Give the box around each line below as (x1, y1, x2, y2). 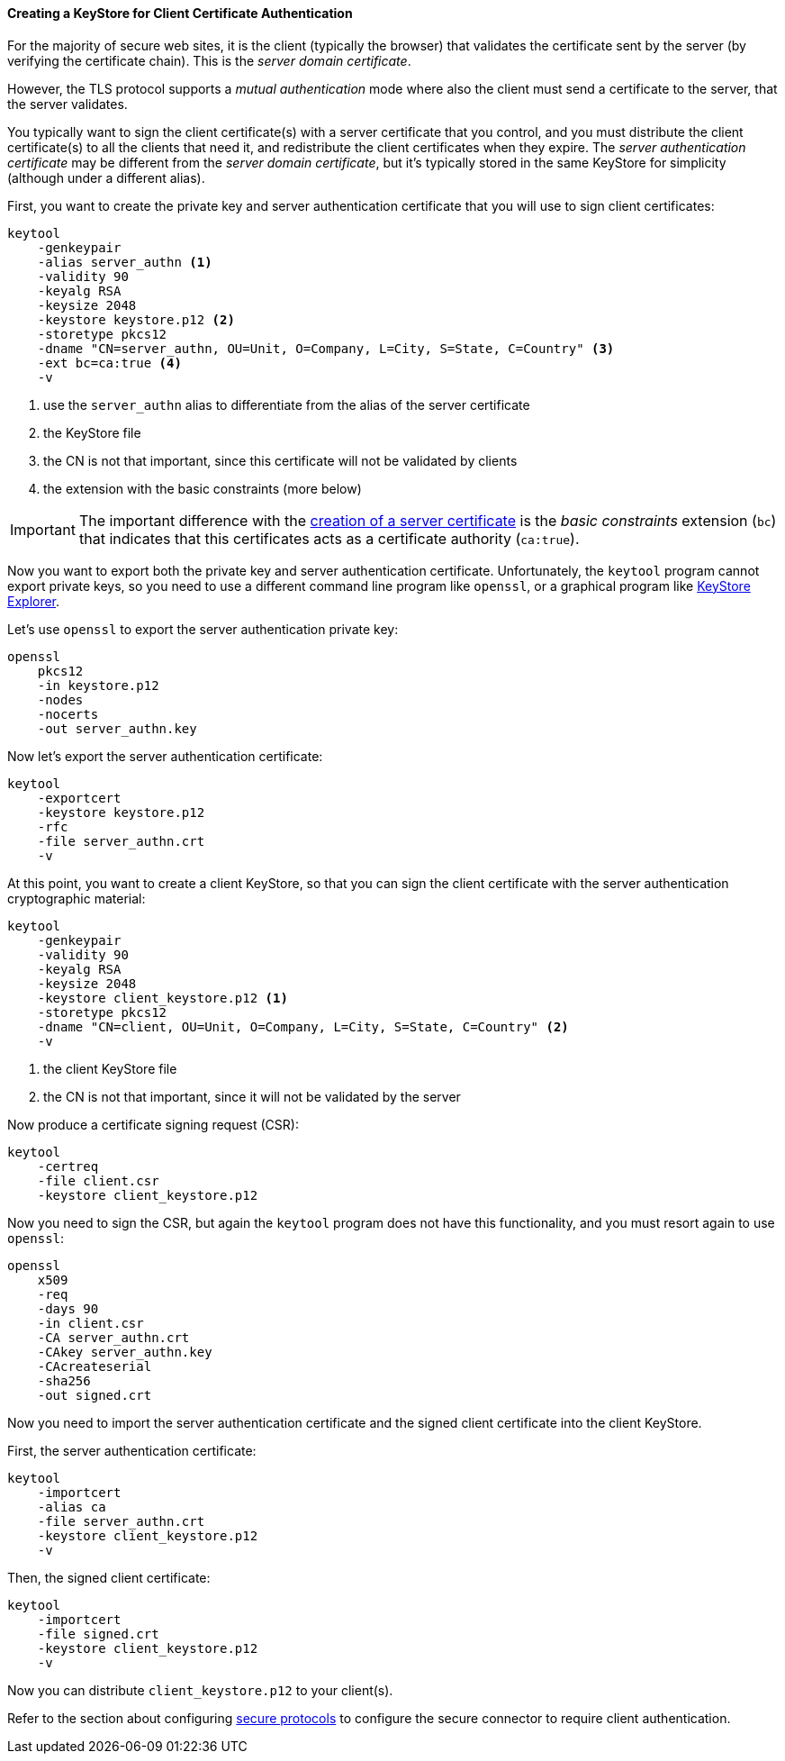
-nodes (37, 692, 84, 707)
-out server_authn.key (37, 721, 197, 736)
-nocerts (37, 706, 99, 722)
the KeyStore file (43, 424, 141, 440)
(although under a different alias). (7, 169, 205, 186)
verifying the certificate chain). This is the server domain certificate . (7, 52, 411, 68)
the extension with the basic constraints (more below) (43, 480, 362, 496)
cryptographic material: (7, 890, 146, 906)
